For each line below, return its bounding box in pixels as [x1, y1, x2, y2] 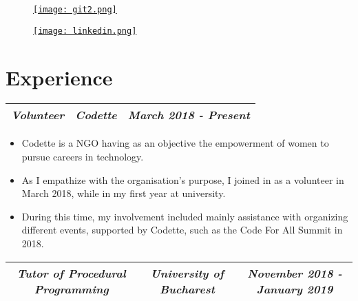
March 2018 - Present [127, 107, 250, 123]
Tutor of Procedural [17, 264, 126, 281]
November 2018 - [247, 264, 342, 281]
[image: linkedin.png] [33, 25, 137, 36]
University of [150, 264, 224, 281]
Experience [6, 63, 113, 91]
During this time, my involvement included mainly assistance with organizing [21, 209, 348, 223]
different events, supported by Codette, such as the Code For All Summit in [21, 222, 343, 237]
